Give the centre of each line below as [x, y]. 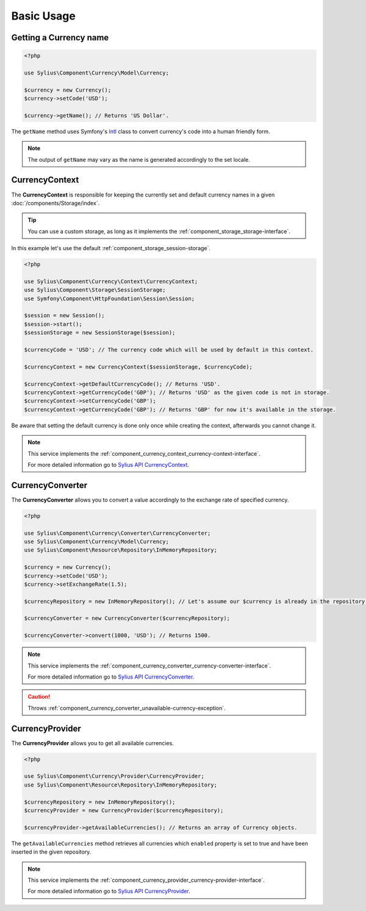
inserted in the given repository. [51, 852]
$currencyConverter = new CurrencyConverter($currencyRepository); [127, 618]
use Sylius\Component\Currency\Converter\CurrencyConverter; [117, 533]
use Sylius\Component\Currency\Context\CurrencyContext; [111, 281]
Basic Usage [43, 16]
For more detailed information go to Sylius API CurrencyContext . [108, 464]
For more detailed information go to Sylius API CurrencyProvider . [109, 891]
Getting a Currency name [60, 38]
